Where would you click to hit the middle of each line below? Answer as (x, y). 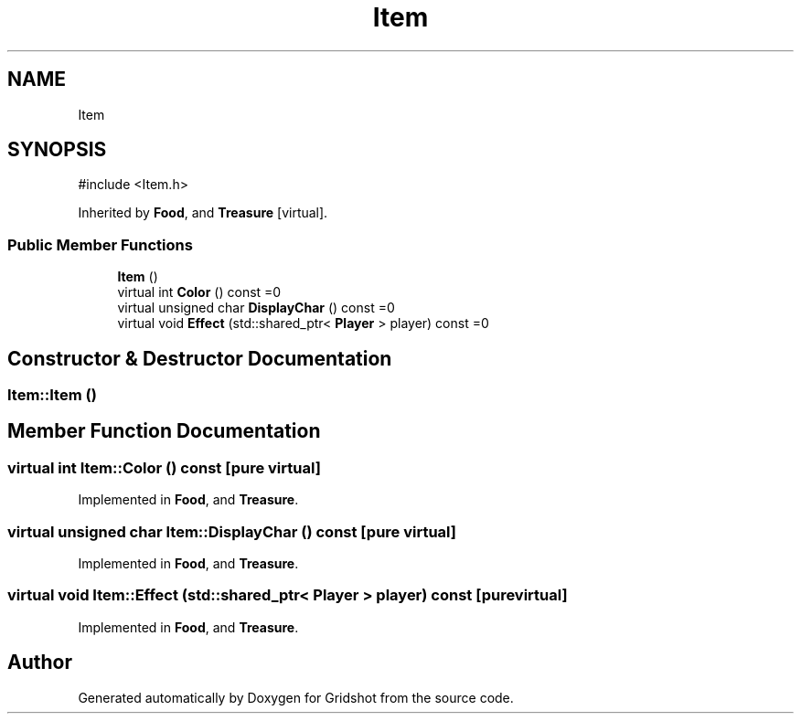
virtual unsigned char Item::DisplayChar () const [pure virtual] (232, 531)
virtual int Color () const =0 (199, 292)
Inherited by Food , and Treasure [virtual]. (203, 213)
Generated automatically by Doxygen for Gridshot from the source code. (296, 697)
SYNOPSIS (57, 150)
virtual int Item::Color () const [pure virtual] (164, 467)
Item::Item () (52, 395)
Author (40, 663)
